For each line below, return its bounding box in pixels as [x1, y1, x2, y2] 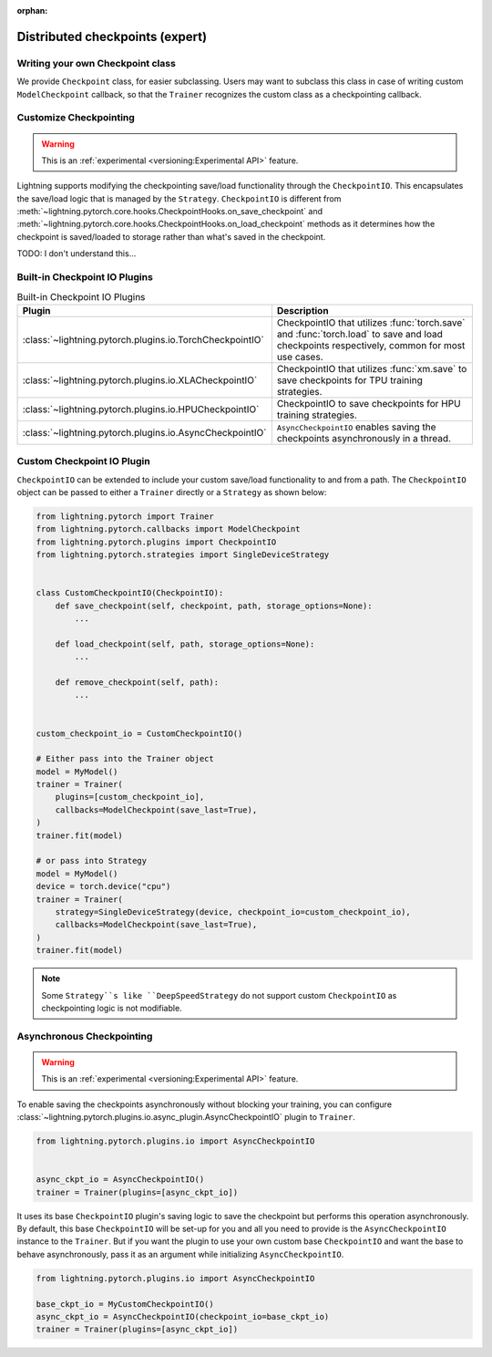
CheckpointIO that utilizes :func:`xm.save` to [276, 362, 467, 375]
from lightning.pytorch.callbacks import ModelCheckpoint [36, 524, 301, 534]
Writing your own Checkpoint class [16, 57, 177, 69]
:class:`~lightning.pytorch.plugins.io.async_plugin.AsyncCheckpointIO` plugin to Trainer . [16, 1112, 355, 1123]
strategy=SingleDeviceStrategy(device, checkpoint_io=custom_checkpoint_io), [55, 906, 412, 917]
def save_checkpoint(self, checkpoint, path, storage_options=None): [55, 600, 373, 611]
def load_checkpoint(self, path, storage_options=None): [55, 638, 315, 649]
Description [276, 304, 329, 316]
